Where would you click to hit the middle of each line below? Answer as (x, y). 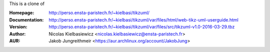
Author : (17, 34)
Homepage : (22, 13)
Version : (18, 27)
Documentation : (26, 19)
